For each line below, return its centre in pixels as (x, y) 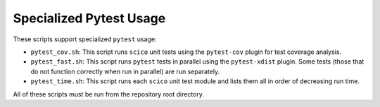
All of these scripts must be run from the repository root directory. (108, 94)
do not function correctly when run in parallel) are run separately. (125, 71)
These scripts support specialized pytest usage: (85, 39)
